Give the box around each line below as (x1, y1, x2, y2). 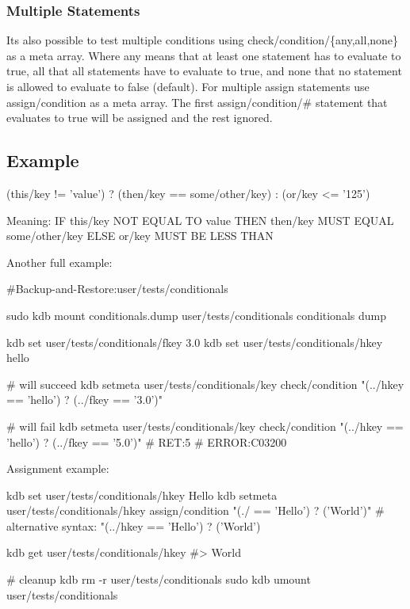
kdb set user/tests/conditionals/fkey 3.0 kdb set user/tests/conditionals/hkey (6, 333, 383, 350)
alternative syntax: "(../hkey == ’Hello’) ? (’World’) (6, 517, 261, 534)
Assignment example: (6, 460, 109, 477)
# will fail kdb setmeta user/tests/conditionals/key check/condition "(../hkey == (6, 417, 404, 434)
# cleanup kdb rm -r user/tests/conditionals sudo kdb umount (6, 571, 311, 588)
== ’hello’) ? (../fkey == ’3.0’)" (6, 391, 163, 408)
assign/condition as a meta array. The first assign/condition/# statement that (6, 93, 388, 110)
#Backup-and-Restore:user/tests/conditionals (6, 280, 228, 297)
